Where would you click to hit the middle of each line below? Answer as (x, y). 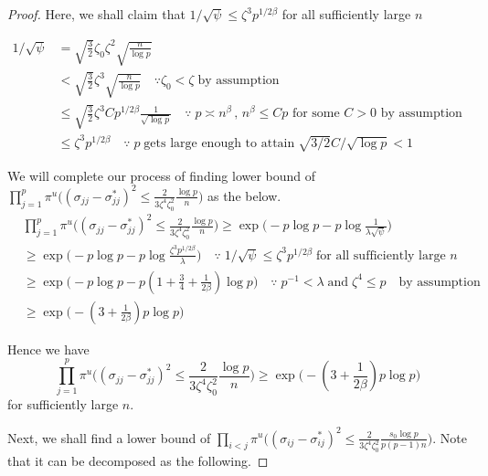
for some (316, 114)
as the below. (244, 195)
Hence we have (48, 349)
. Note (450, 437)
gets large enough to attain (219, 143)
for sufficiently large (63, 404)
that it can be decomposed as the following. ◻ (138, 461)
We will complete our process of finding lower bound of (162, 175)
